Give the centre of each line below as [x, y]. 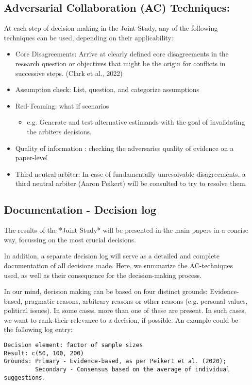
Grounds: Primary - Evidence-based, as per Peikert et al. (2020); [115, 361]
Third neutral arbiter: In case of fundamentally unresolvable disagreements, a [130, 174]
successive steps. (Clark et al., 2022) [69, 73]
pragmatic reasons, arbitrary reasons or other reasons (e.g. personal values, [136, 301]
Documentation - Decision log [80, 210]
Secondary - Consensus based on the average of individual [133, 370]
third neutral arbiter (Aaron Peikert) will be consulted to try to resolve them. [131, 183]
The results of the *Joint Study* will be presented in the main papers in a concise [126, 230]
